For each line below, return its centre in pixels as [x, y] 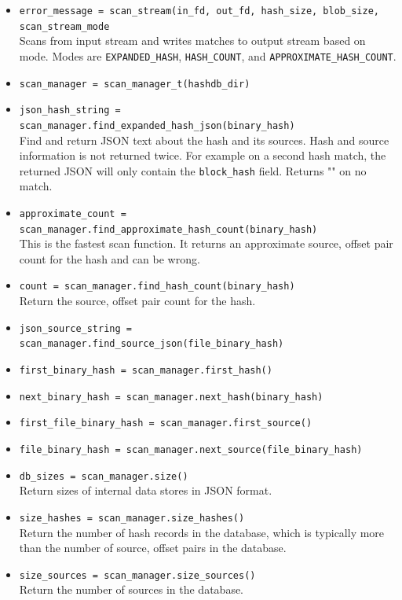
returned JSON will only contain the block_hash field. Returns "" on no [193, 170]
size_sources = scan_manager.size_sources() [137, 575]
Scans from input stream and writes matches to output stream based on [192, 40]
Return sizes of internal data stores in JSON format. [146, 490]
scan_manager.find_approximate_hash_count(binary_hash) [168, 229]
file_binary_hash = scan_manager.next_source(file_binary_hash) [191, 450]
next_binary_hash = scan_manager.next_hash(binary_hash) [171, 397]
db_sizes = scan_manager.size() [104, 476]
